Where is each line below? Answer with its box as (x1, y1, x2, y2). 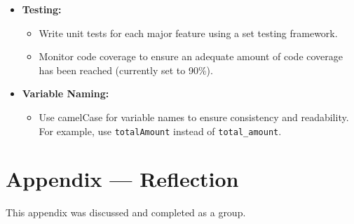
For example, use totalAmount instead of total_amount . (39, 123, 282, 138)
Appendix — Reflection (6, 164, 239, 193)
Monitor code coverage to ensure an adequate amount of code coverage (39, 49, 343, 64)
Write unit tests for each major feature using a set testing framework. (39, 25, 338, 40)
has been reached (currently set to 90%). (39, 62, 213, 77)
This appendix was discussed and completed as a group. (6, 205, 246, 220)
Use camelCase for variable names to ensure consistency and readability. (39, 109, 349, 124)
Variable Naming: (22, 86, 109, 101)
